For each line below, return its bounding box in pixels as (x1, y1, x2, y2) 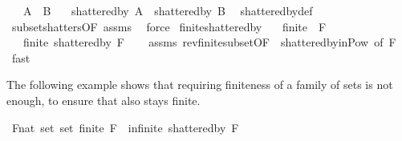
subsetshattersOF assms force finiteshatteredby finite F (11, 18, 327, 34)
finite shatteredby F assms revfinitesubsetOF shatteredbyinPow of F (22, 34, 396, 50)
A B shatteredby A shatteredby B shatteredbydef (22, 2, 313, 18)
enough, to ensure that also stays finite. (6, 91, 201, 108)
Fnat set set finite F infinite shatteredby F (11, 119, 239, 135)
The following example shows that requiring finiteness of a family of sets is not (6, 76, 393, 93)
